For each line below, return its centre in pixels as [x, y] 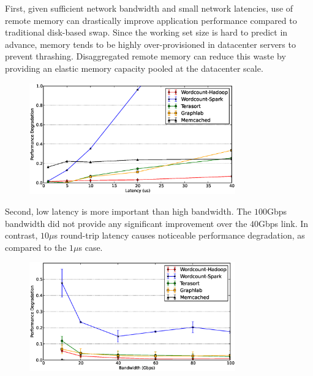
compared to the [36, 247]
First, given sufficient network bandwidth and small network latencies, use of [149, 8]
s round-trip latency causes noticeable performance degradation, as [179, 235]
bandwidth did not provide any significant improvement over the [126, 223]
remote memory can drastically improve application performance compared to [151, 20]
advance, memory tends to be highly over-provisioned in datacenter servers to [150, 44]
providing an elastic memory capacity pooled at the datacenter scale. [134, 68]
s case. [91, 247]
